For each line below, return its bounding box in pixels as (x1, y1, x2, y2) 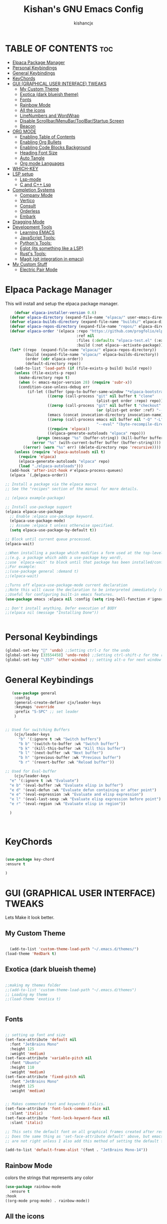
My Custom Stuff (12, 261, 47, 267)
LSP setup (12, 171, 34, 177)
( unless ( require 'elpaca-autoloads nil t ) (14, 449, 106, 454)
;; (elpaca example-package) (5, 495, 66, 500)
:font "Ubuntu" (9, 1061, 41, 1066)
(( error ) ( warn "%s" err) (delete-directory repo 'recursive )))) (23, 445, 162, 450)
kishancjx (74, 20, 93, 26)
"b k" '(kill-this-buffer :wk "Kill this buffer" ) (18, 746, 126, 751)
